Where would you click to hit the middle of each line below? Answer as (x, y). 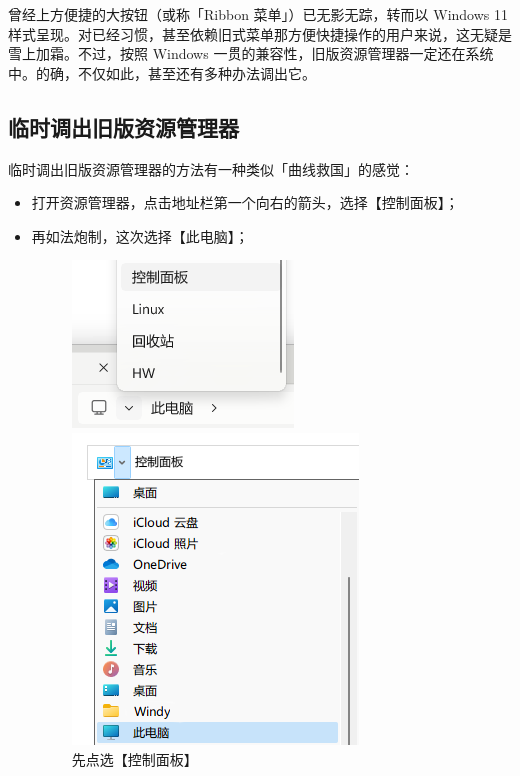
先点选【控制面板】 (134, 758)
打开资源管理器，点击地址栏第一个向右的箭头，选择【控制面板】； (245, 202)
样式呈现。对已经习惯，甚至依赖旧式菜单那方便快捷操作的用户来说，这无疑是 (260, 33)
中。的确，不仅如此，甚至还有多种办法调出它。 (162, 72)
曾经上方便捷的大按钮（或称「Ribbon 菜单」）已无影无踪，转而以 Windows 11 (258, 14)
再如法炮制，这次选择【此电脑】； (140, 235)
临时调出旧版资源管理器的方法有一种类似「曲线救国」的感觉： (211, 168)
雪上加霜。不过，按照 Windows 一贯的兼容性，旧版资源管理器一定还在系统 (251, 53)
